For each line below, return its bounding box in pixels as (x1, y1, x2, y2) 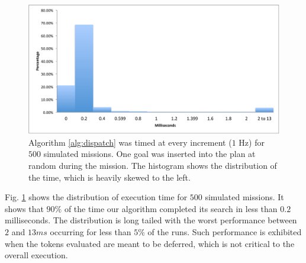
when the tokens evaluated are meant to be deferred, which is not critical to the (5, 237, 295, 249)
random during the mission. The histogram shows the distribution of (28, 159, 277, 171)
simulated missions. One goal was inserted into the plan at (43, 147, 256, 160)
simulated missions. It (205, 191, 284, 203)
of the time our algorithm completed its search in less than (64, 202, 278, 214)
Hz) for (239, 136, 265, 148)
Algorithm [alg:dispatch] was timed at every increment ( (28, 136, 232, 148)
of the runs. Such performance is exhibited (147, 225, 302, 238)
